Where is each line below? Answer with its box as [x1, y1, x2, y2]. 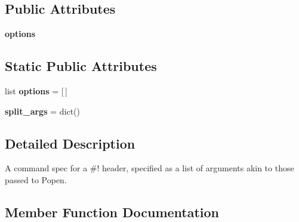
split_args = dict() [5, 104, 80, 117]
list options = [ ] [5, 85, 67, 97]
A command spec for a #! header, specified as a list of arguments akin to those [5, 162, 294, 174]
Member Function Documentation [5, 202, 220, 221]
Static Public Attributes [5, 57, 157, 75]
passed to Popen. [5, 173, 67, 186]
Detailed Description [5, 134, 135, 152]
